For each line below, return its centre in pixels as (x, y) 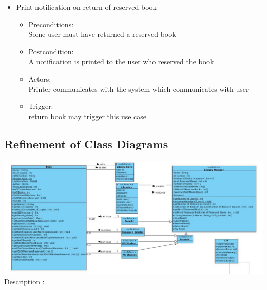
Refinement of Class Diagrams (86, 143)
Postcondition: (51, 51)
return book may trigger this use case (88, 116)
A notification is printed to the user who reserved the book (121, 61)
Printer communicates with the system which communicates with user (139, 89)
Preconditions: (51, 24)
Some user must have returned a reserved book (102, 34)
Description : (24, 281)
